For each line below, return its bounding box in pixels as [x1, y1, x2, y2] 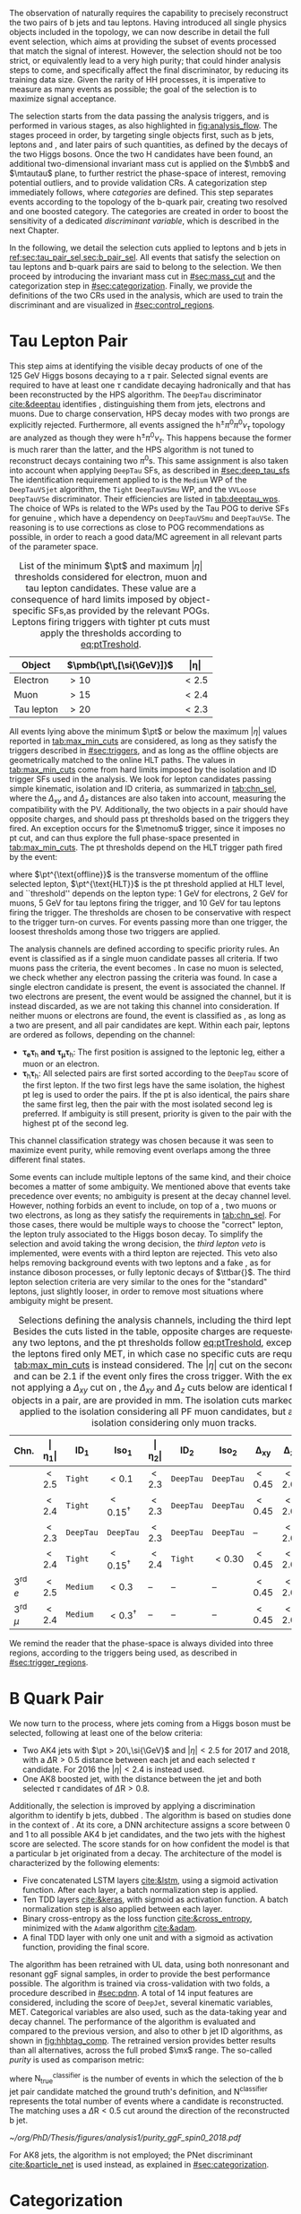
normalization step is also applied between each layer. [21, 1903, 223, 1914]
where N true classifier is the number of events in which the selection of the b [9, 2071, 284, 2086]
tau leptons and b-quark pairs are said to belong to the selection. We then [9, 262, 282, 272]
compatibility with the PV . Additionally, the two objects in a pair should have [9, 804, 288, 815]
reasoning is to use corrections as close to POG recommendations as [9, 522, 265, 533]
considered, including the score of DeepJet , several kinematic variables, [9, 1997, 273, 2008]
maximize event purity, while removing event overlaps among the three [9, 1144, 271, 1155]
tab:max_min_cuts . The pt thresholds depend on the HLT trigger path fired [9, 842, 283, 853]
